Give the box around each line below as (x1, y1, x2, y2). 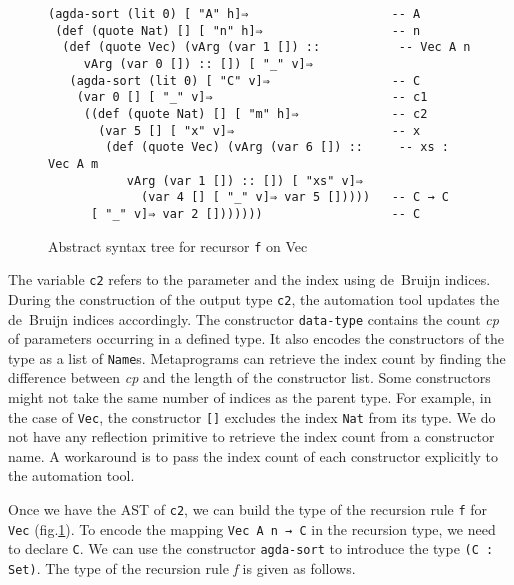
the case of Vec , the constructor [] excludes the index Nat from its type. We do (8, 406, 496, 427)
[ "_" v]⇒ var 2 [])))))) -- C (90, 206, 421, 221)
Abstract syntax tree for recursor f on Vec (48, 235, 308, 256)
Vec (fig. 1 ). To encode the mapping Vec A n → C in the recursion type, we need (8, 518, 496, 539)
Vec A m (48, 156, 99, 171)
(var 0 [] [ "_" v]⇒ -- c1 (76, 90, 428, 105)
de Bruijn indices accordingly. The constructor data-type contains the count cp (8, 308, 499, 329)
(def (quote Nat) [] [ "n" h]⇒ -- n (55, 23, 421, 38)
